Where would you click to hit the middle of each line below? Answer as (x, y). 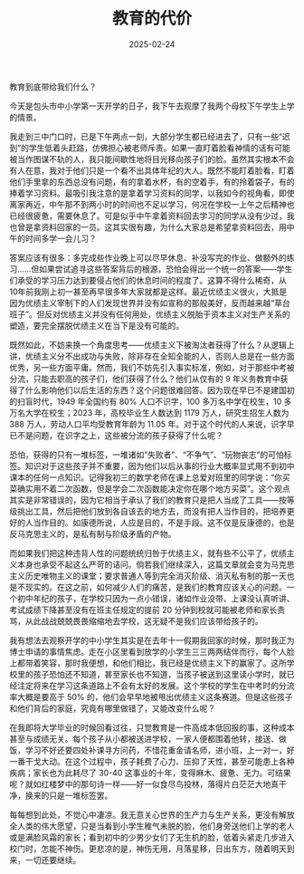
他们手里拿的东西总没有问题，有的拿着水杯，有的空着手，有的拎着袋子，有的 (152, 181)
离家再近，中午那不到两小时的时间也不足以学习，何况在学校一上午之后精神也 (152, 204)
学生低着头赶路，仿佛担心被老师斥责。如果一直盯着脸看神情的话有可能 (160, 148)
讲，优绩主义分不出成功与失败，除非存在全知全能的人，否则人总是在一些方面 (152, 356)
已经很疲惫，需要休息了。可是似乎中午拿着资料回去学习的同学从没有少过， (148, 216)
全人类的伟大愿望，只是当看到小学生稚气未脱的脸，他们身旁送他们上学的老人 (152, 826)
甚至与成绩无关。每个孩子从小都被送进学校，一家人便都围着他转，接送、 (144, 738)
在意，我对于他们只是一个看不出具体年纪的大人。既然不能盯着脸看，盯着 (160, 170)
